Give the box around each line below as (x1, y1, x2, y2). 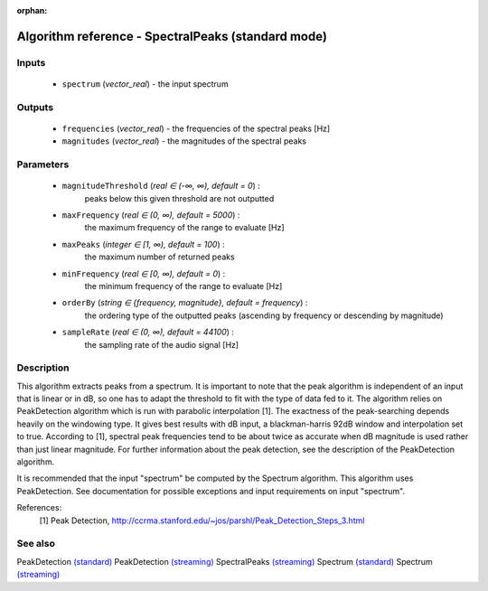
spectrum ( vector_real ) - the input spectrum (61, 78, 230, 89)
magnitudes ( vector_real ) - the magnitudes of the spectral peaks (61, 136, 307, 146)
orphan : (16, 5, 48, 15)
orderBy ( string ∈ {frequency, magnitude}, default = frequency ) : (61, 297, 308, 308)
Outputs (16, 100, 54, 113)
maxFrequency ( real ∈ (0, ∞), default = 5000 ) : (61, 210, 240, 220)
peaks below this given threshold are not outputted (84, 192, 275, 203)
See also (16, 538, 56, 550)
